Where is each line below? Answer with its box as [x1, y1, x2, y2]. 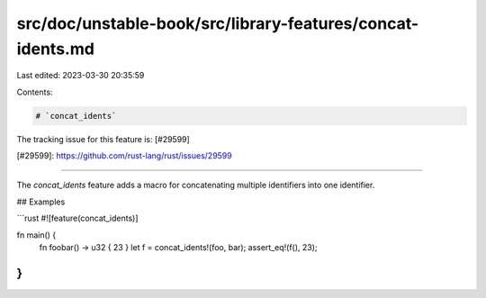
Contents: [16, 86, 53, 97]
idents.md [16, 39, 94, 59]
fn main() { [16, 230, 57, 240]
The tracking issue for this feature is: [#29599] [16, 133, 191, 144]
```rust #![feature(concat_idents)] [16, 212, 139, 224]
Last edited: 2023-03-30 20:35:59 [16, 70, 145, 81]
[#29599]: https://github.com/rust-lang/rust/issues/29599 [16, 150, 233, 161]
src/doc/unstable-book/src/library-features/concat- [16, 14, 419, 33]
